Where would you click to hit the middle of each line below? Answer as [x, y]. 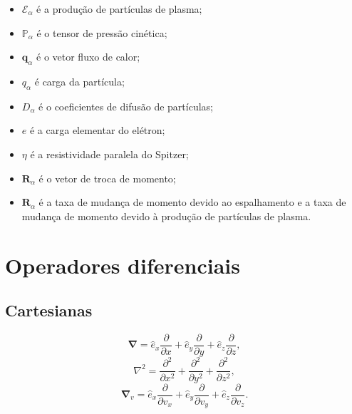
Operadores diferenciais [123, 265]
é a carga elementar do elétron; [97, 130]
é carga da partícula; [79, 81]
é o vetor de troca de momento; [107, 178]
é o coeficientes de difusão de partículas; [126, 106]
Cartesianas [49, 310]
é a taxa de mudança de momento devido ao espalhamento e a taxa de [192, 202]
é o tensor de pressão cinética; [102, 32]
